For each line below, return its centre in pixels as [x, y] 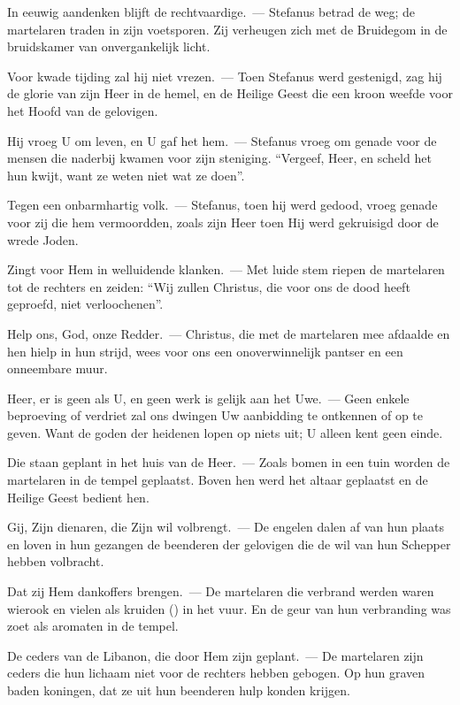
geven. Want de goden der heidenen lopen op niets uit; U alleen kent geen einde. [225, 432]
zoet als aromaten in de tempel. [93, 626]
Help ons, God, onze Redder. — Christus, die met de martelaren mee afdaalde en [229, 333]
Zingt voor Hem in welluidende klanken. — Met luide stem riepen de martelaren [226, 269]
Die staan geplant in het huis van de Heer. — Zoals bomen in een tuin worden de [229, 462]
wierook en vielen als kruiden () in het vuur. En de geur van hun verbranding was [229, 608]
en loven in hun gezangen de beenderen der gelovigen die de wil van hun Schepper [229, 544]
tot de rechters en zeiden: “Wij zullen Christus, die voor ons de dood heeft [209, 286]
